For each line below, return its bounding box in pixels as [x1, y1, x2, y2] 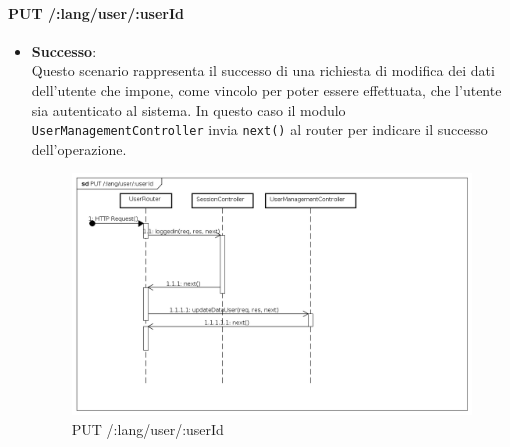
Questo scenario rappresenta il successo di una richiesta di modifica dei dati [31, 60, 495, 81]
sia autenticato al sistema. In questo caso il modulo [31, 99, 346, 120]
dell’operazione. [31, 138, 127, 159]
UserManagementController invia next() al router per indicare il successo [31, 119, 488, 140]
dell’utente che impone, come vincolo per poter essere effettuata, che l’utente [31, 79, 502, 100]
